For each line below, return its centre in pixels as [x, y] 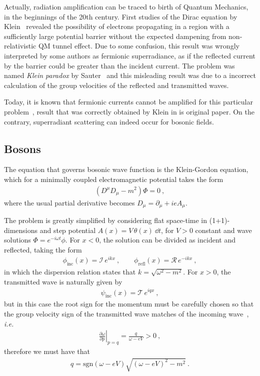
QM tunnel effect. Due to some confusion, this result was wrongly [139, 46]
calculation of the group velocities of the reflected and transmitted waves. [116, 85]
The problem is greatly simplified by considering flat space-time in [106, 220]
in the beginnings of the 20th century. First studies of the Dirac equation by [121, 16]
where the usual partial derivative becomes [69, 202]
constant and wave [223, 230]
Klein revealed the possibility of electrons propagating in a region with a [117, 26]
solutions [17, 240]
